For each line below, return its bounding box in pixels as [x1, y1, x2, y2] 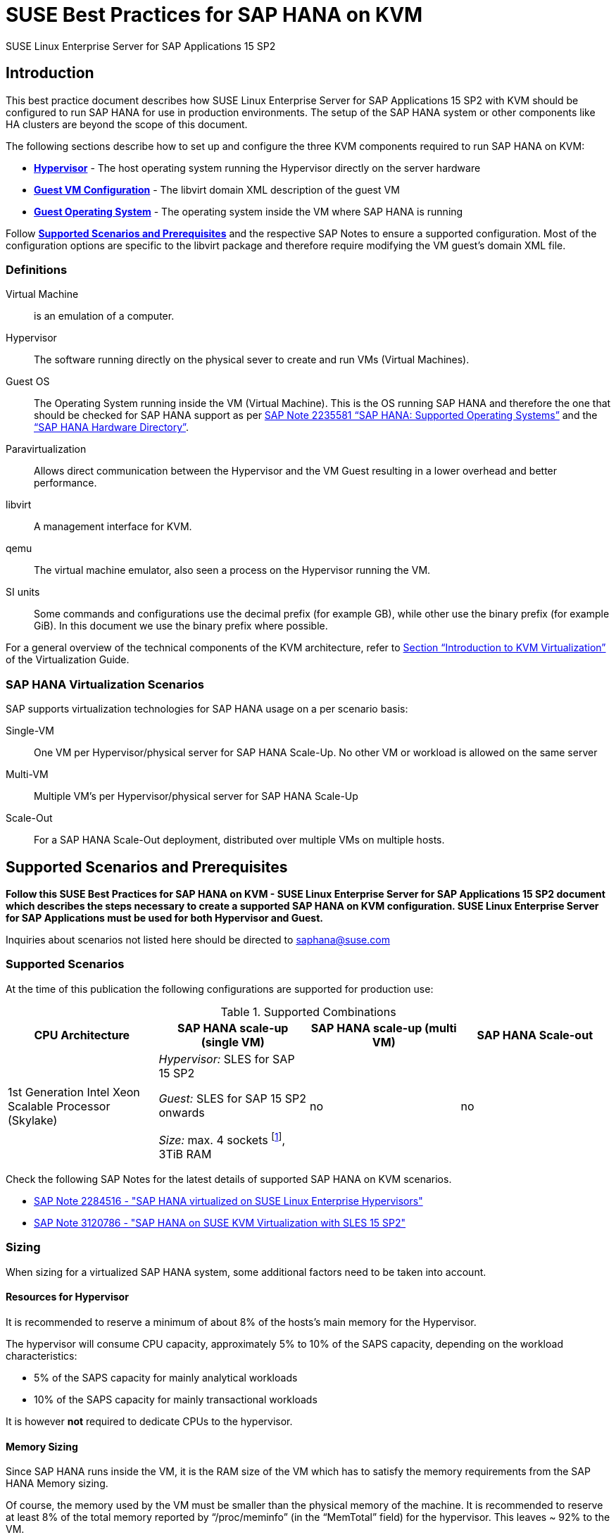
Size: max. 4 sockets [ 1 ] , [158, 1130, 285, 1148]
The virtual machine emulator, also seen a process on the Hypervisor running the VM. [34, 564, 431, 577]
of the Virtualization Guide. [6, 653, 130, 666]
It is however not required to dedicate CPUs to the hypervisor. [6, 1415, 293, 1427]
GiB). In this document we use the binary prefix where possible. [34, 620, 328, 632]
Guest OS [6, 375, 50, 388]
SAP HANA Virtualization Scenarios [6, 677, 204, 691]
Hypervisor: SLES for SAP [158, 1051, 295, 1066]
